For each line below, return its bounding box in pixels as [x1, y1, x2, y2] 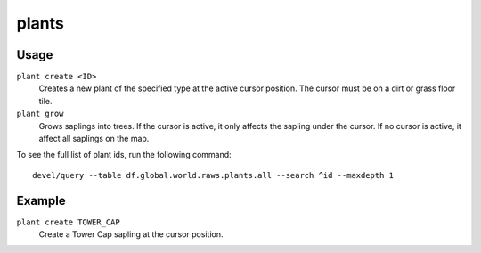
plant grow [16, 109, 64, 119]
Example [16, 192, 66, 208]
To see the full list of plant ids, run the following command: [16, 150, 232, 160]
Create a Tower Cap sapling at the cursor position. [38, 229, 224, 240]
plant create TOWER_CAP [16, 216, 120, 227]
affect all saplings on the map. [38, 134, 150, 144]
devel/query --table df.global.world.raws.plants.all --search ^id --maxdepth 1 [32, 170, 395, 180]
